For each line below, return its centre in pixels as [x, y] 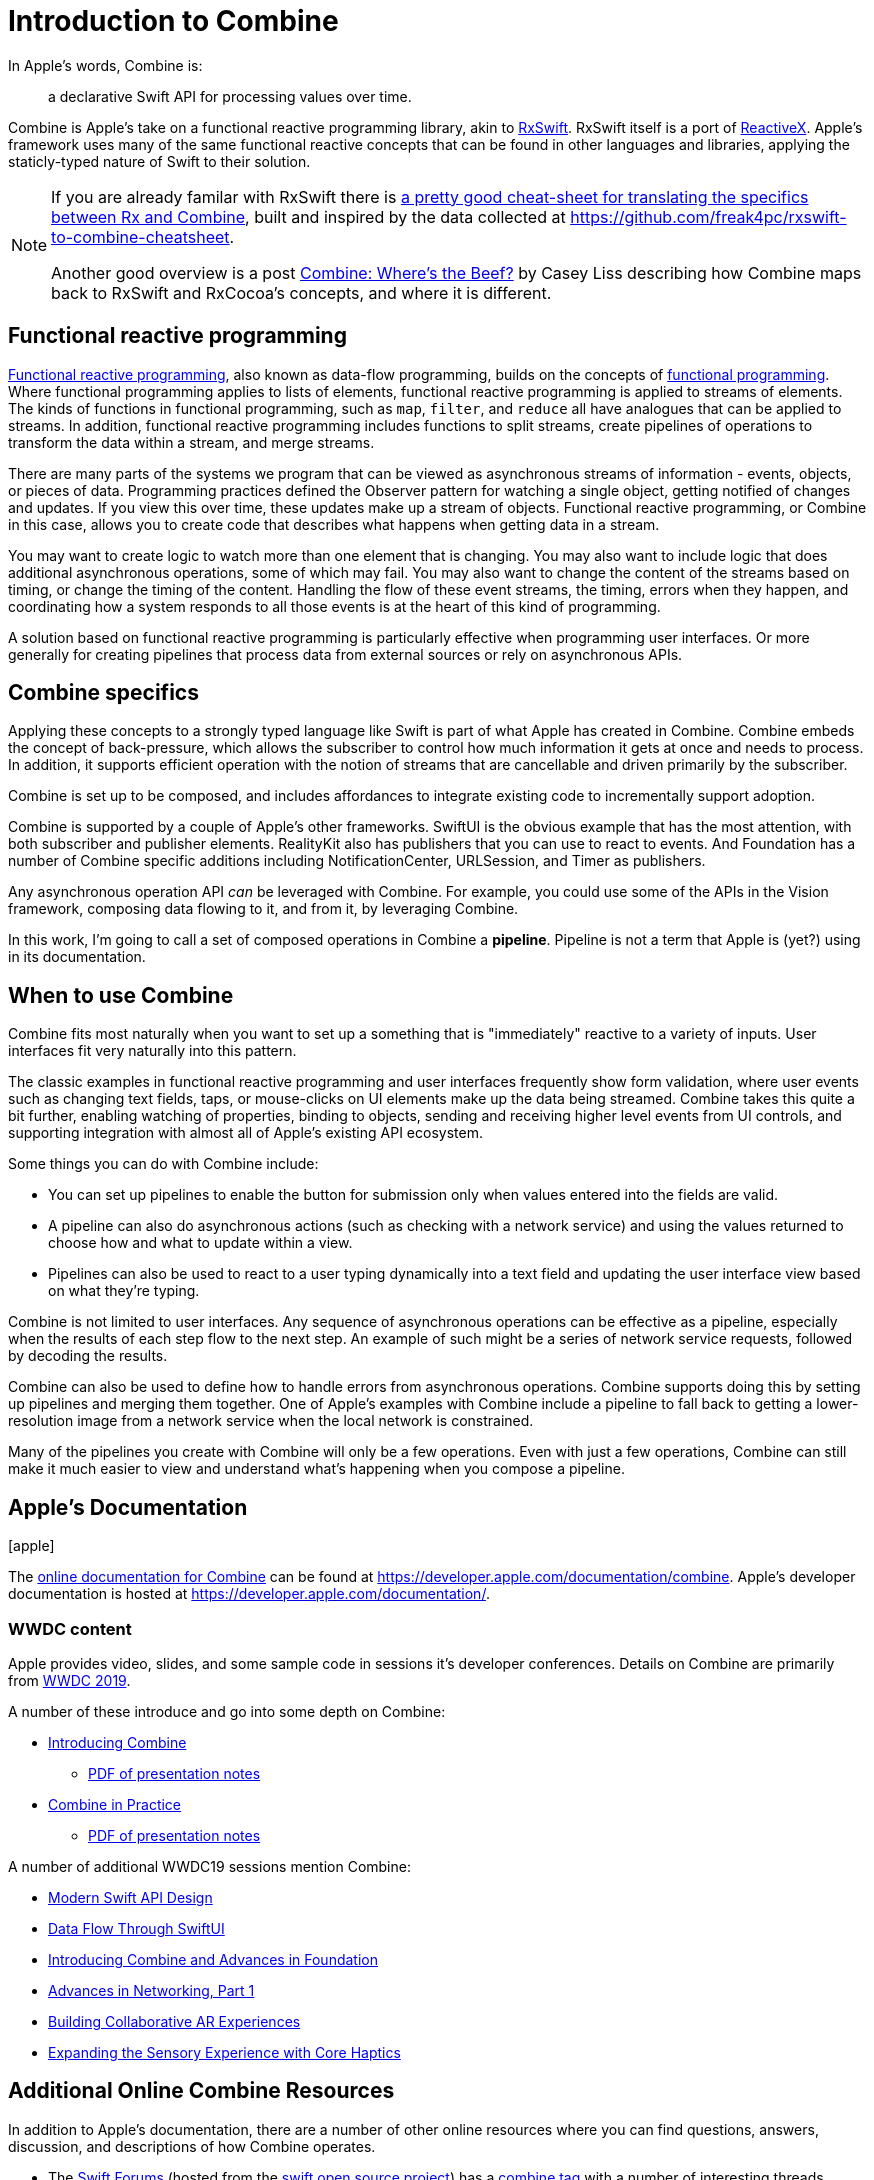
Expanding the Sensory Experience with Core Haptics [224, 2052]
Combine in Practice [115, 1804]
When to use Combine [121, 995]
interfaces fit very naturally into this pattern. [152, 1051]
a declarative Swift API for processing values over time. [230, 96]
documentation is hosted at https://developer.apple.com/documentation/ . [249, 1594]
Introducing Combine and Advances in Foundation [213, 1959]
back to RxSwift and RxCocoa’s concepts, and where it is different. [301, 292]
